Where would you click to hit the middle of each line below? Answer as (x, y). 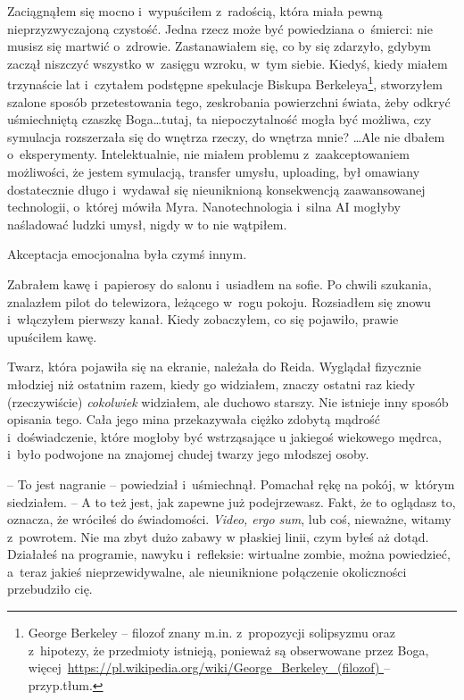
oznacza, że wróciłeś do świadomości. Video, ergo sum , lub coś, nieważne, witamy (229, 519)
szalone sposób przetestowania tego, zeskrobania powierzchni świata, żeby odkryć (229, 101)
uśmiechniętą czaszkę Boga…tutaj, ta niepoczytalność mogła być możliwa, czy (220, 119)
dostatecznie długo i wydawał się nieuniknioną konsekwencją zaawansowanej (216, 189)
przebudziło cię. (50, 589)
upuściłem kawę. (52, 336)
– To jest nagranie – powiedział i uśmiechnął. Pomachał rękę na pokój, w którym (231, 483)
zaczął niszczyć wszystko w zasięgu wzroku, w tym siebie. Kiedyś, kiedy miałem (228, 63)
